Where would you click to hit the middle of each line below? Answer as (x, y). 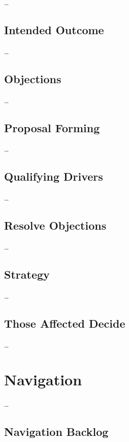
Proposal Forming (52, 127)
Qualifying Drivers (54, 176)
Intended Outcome (54, 29)
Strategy (27, 274)
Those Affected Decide (65, 323)
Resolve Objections (55, 225)
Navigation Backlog (56, 432)
